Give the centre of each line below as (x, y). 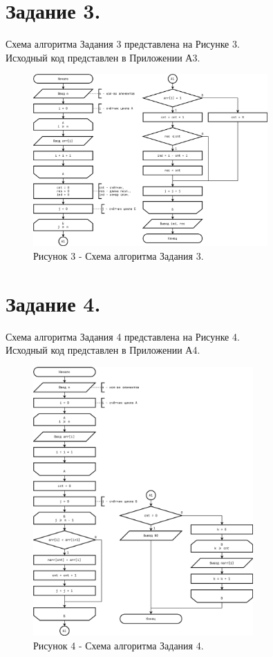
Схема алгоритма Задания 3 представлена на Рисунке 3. (123, 44)
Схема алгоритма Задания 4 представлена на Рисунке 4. (123, 336)
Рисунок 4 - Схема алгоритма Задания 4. (119, 645)
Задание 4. (53, 303)
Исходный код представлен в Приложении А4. (103, 350)
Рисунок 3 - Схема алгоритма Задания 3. (119, 255)
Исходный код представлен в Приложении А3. (103, 57)
